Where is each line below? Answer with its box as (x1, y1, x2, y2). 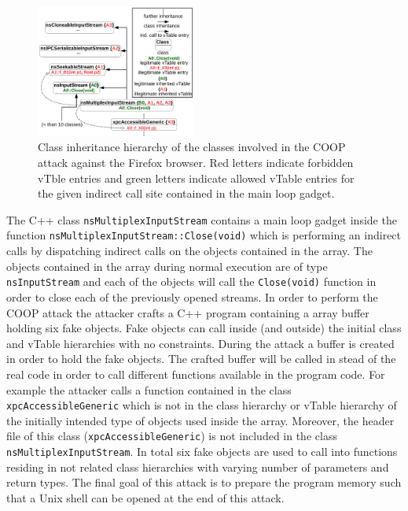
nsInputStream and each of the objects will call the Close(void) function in (6, 273, 377, 290)
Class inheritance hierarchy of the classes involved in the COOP (38, 139, 346, 155)
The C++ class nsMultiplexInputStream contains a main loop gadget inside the (6, 211, 397, 228)
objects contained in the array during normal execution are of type (6, 257, 328, 274)
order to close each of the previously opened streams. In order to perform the (6, 288, 378, 305)
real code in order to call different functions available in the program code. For (6, 365, 385, 382)
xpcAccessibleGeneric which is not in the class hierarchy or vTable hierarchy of (6, 397, 397, 413)
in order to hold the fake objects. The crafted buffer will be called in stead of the (6, 350, 396, 367)
